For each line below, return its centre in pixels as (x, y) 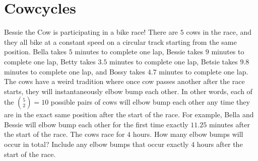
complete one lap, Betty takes (50, 61)
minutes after (229, 124)
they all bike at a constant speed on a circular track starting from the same (120, 42)
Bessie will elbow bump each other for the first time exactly (96, 124)
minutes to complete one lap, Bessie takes (139, 52)
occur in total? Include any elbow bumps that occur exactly (96, 144)
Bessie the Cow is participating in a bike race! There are (91, 32)
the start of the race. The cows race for (64, 134)
